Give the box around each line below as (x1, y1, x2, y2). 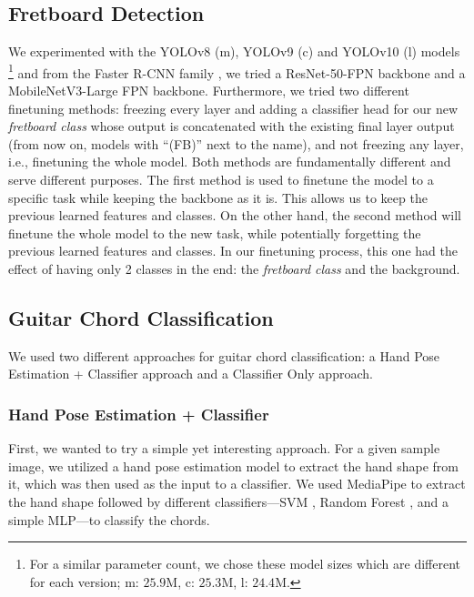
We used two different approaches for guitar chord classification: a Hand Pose (8, 346, 440, 365)
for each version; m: (29, 572, 139, 591)
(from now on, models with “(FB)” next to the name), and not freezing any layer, (8, 134, 464, 153)
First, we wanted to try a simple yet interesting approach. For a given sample (8, 439, 440, 458)
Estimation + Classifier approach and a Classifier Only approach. (8, 364, 373, 383)
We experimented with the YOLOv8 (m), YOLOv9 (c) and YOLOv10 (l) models (8, 42, 460, 61)
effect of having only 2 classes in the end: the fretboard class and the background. (8, 258, 460, 278)
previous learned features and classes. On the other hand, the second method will (8, 206, 462, 225)
